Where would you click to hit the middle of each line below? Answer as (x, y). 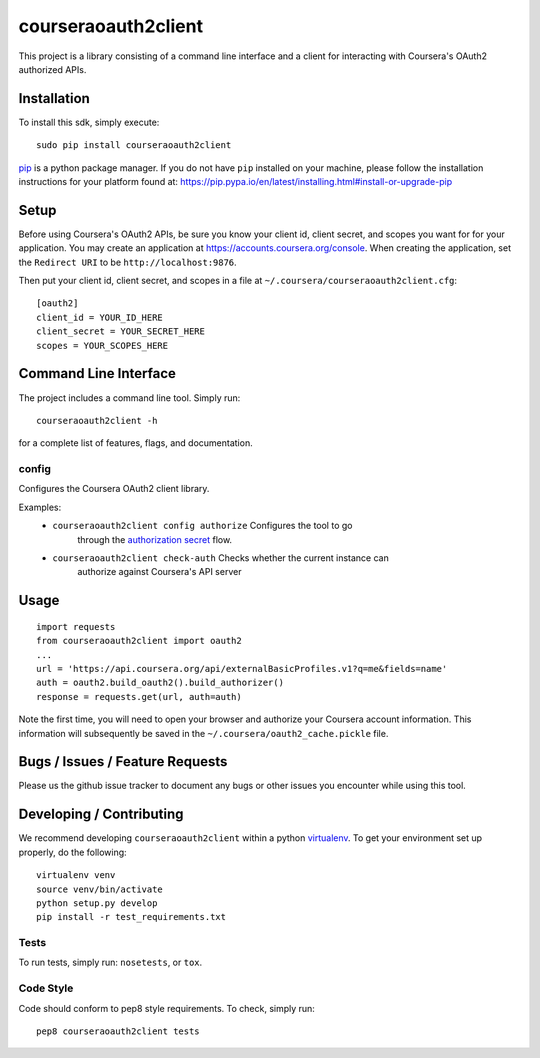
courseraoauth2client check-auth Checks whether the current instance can (220, 558)
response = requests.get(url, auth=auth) (139, 696)
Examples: (40, 507)
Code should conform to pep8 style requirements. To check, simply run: (166, 1008)
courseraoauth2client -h (97, 420)
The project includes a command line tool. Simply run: (129, 397)
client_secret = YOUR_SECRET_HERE (120, 331)
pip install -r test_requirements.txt (131, 917)
